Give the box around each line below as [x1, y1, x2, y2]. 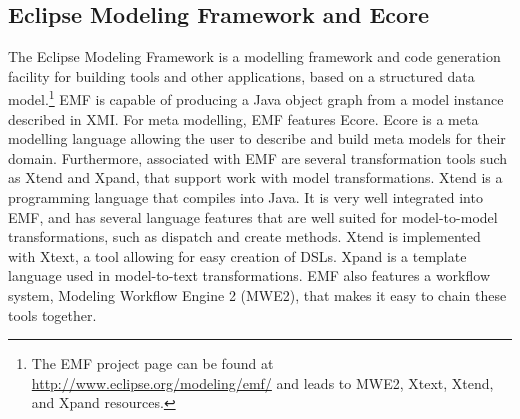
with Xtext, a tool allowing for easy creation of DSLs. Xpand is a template [8, 245, 467, 266]
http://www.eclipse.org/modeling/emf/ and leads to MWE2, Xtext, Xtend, [31, 372, 494, 393]
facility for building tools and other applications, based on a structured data [8, 65, 475, 86]
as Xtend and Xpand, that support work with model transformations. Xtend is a [8, 167, 503, 188]
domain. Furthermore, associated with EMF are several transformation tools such [8, 147, 508, 168]
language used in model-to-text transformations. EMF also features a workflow [8, 265, 490, 286]
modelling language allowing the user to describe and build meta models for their [8, 128, 506, 149]
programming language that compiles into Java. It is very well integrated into [8, 187, 483, 208]
